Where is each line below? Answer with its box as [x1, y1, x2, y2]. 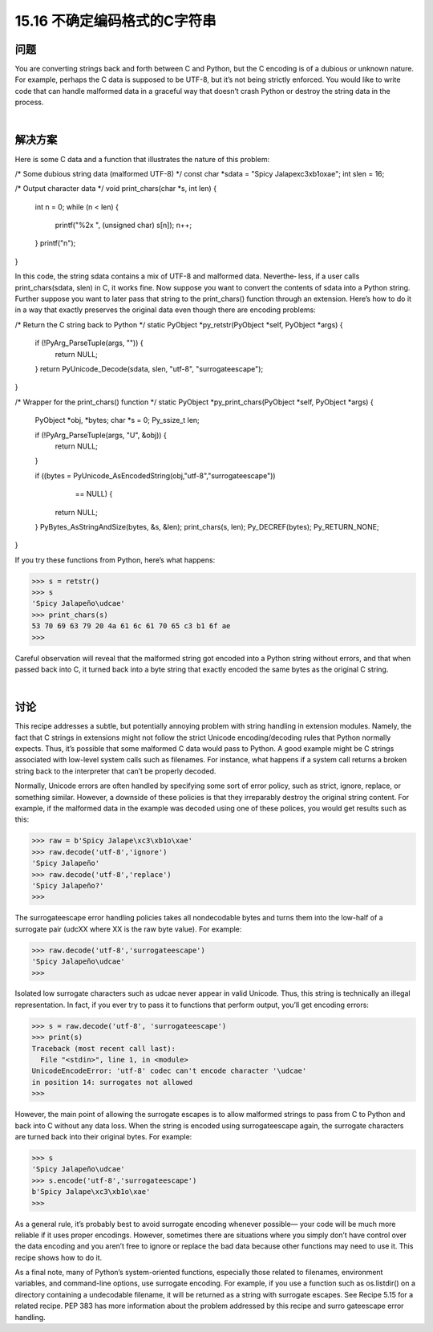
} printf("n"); [34, 238, 76, 248]
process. [14, 97, 44, 108]
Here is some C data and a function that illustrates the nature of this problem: [14, 154, 270, 164]
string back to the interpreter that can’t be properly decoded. [14, 766, 216, 776]
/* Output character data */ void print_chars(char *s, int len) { [14, 184, 216, 193]
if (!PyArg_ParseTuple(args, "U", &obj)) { [34, 430, 168, 440]
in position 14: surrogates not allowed [31, 1078, 192, 1086]
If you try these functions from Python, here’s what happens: [14, 554, 216, 565]
